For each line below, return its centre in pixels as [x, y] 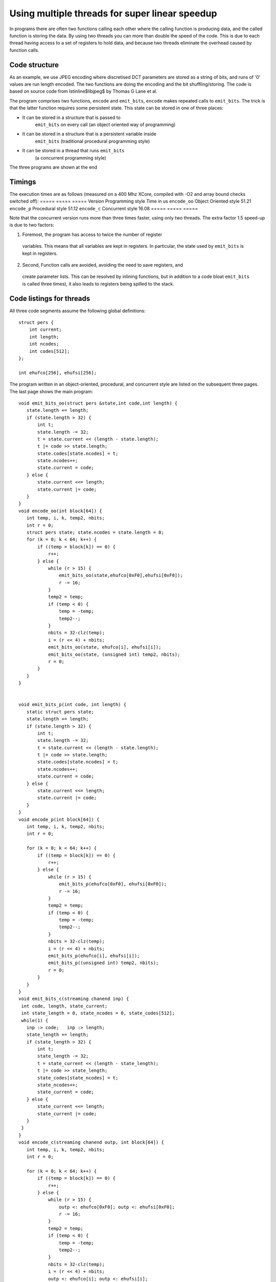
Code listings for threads [50, 298]
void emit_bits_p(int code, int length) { [73, 705]
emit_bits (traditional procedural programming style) [93, 141]
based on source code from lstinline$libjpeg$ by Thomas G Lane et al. [84, 91]
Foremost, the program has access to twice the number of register [92, 234]
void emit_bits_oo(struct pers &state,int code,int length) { [98, 403]
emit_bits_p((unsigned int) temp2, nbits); [103, 963]
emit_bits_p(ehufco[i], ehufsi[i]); [94, 956]
